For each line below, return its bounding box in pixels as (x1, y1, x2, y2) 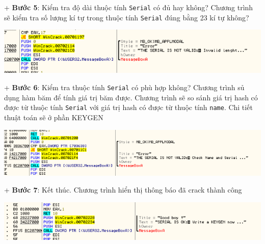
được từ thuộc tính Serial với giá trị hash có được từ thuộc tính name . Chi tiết (4, 102, 253, 113)
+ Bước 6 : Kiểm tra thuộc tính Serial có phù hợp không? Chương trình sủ (4, 82, 245, 93)
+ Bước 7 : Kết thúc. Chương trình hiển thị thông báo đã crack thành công (4, 184, 242, 195)
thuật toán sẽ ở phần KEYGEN (4, 112, 103, 122)
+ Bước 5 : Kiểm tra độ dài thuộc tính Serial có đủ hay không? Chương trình (4, 2, 253, 12)
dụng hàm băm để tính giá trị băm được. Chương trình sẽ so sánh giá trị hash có (4, 92, 258, 102)
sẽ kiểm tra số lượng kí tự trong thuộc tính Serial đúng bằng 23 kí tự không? (4, 12, 249, 22)
